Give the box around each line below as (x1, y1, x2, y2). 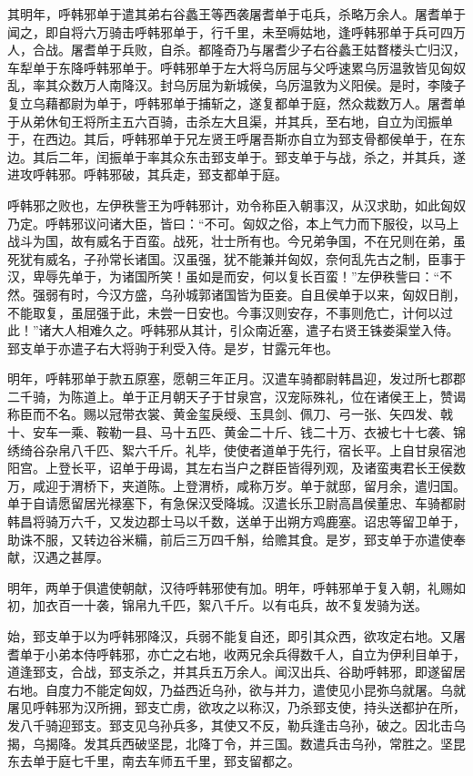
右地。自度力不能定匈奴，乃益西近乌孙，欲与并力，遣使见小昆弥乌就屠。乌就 (7, 679, 466, 699)
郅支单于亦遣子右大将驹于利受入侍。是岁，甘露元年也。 (7, 338, 338, 357)
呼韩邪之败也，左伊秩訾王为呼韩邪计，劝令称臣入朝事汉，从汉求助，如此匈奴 (7, 195, 466, 214)
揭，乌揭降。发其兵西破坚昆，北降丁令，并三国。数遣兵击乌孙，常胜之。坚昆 (7, 733, 466, 752)
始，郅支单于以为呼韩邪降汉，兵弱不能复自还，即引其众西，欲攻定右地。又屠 (7, 627, 466, 645)
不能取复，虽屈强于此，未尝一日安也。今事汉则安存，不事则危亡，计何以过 (7, 302, 453, 322)
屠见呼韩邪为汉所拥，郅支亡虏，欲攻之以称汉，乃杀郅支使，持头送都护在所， (7, 698, 466, 717)
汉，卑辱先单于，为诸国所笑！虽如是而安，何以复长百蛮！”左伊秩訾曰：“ (7, 267, 440, 286)
